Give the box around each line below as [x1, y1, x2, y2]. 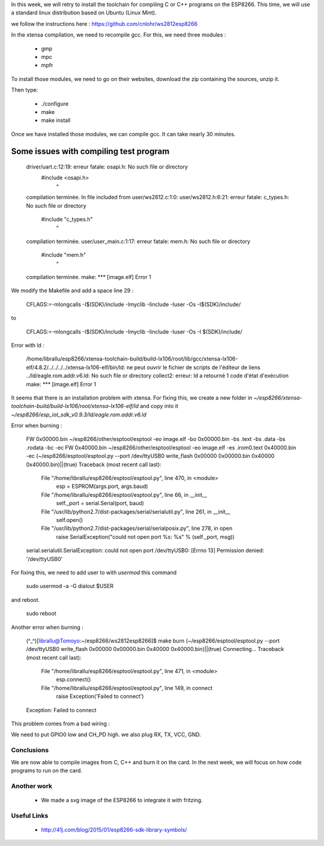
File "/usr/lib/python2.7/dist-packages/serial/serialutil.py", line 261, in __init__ [41, 508, 230, 515]
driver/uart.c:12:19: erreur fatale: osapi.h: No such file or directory [26, 163, 188, 170]
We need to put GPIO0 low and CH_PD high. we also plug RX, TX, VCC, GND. [11, 731, 201, 738]
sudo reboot [26, 610, 56, 617]
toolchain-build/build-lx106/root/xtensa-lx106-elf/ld [11, 403, 139, 410]
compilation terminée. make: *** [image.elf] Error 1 [26, 274, 151, 280]
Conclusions [11, 746, 49, 754]
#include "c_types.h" [41, 216, 93, 223]
